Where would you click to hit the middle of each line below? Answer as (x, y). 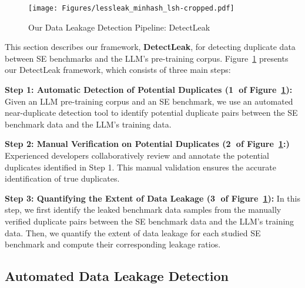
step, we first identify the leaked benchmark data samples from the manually (143, 210)
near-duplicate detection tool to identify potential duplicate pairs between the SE (151, 113)
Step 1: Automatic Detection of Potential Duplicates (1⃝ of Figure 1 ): (149, 90)
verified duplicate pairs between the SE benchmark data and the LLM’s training (150, 221)
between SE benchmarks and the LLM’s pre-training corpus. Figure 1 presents (147, 58)
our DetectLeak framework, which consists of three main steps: (118, 70)
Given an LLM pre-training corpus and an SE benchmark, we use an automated (149, 101)
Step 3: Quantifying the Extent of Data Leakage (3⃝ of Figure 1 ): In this (153, 198)
